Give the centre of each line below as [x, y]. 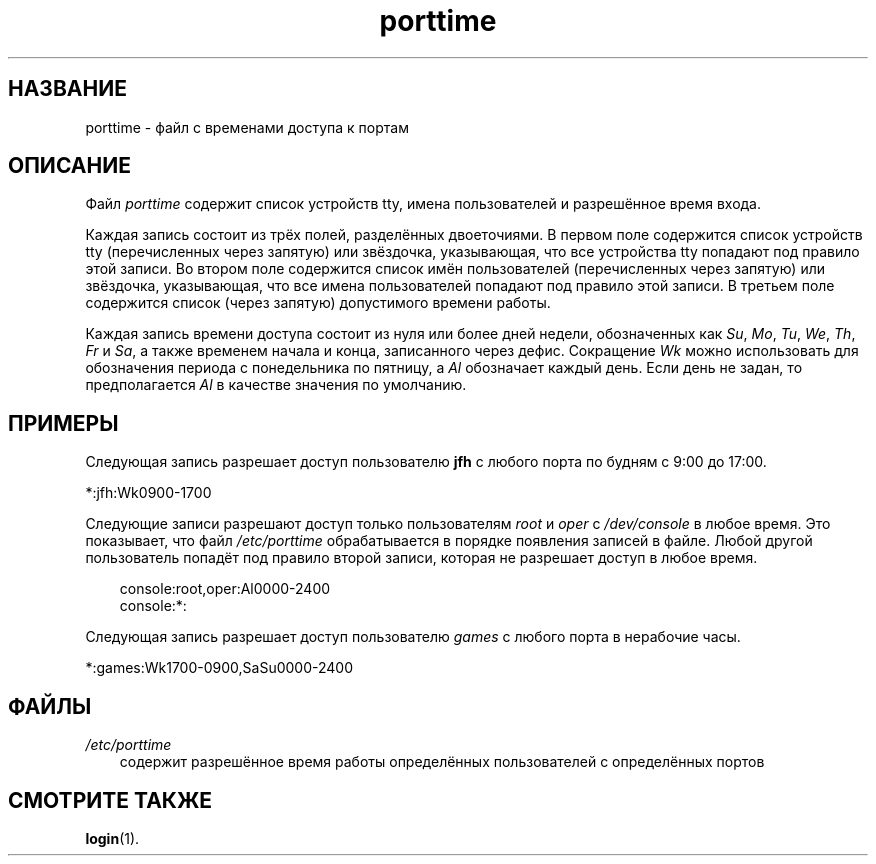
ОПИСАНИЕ [69, 166]
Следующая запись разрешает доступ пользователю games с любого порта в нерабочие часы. [413, 637]
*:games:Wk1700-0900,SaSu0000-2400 [219, 668]
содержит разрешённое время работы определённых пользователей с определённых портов [442, 762]
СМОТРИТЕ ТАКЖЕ [110, 800]
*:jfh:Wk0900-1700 [148, 493]
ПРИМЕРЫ [63, 423]
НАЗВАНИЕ [67, 89]
